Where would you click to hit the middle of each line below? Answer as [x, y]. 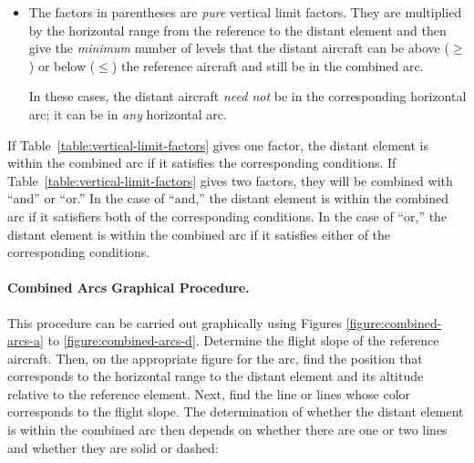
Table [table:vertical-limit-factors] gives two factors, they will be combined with [230, 180]
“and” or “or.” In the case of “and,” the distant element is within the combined [228, 198]
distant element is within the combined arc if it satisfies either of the [199, 234]
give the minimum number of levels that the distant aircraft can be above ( [239, 48]
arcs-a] [26, 340]
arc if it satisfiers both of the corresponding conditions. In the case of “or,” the [227, 216]
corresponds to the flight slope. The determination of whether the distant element [236, 412]
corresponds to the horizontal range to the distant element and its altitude [216, 376]
